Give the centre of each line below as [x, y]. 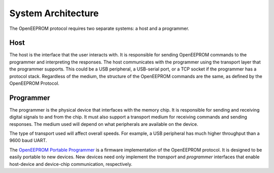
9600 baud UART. [28, 141]
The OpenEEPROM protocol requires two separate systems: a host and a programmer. [99, 28]
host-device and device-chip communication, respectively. [71, 164]
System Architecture [54, 13]
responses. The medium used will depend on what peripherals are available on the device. [104, 124]
